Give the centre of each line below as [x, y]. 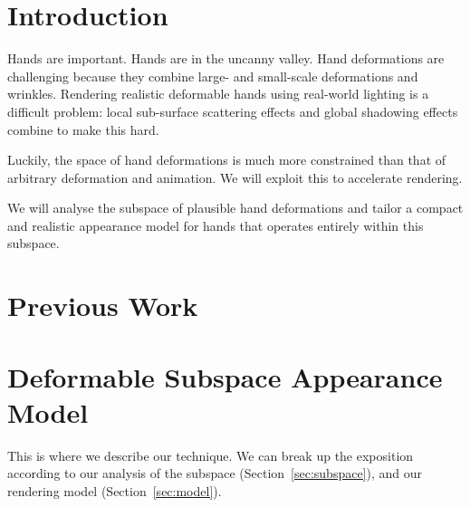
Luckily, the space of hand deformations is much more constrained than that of [227, 160]
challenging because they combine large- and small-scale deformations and [213, 76]
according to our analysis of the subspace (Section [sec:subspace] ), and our [215, 473]
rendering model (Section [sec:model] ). [115, 490]
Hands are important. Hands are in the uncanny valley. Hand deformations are [226, 58]
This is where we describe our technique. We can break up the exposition [211, 455]
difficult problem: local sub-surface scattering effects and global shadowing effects [233, 111]
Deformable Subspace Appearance [225, 376]
